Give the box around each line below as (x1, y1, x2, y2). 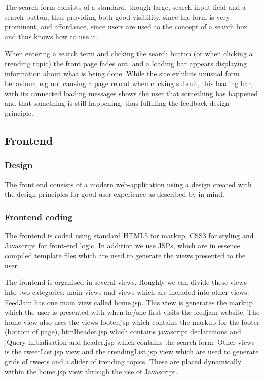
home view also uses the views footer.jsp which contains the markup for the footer (5, 316, 260, 327)
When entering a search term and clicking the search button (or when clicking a (5, 48, 253, 59)
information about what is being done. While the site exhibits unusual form (5, 68, 240, 78)
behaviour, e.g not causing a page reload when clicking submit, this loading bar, (5, 78, 253, 89)
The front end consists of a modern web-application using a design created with (5, 179, 252, 189)
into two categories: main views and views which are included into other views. (5, 286, 249, 297)
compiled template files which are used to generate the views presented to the (5, 250, 246, 261)
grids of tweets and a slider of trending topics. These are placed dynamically (5, 356, 242, 367)
